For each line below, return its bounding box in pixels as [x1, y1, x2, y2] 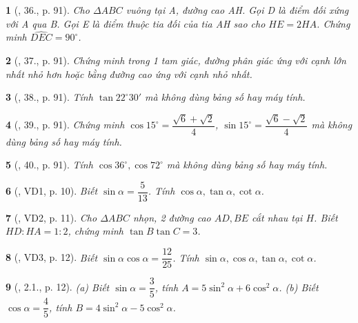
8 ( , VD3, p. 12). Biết [6, 250, 98, 264]
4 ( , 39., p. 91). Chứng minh [6, 117, 125, 132]
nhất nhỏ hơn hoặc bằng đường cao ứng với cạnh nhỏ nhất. [6, 66, 252, 81]
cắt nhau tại [252, 210, 303, 224]
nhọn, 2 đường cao [133, 210, 211, 224]
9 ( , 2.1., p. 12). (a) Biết [6, 280, 110, 294]
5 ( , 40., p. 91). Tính [6, 157, 93, 172]
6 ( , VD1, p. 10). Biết [6, 184, 98, 198]
